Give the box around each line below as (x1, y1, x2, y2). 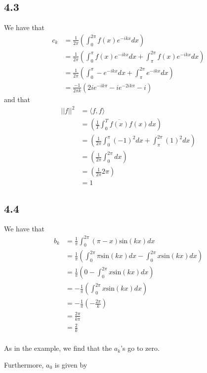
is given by (54, 359, 87, 370)
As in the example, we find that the (4, 343, 112, 353)
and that (4, 94, 30, 104)
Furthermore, (4, 359, 44, 370)
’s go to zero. (121, 343, 160, 353)
